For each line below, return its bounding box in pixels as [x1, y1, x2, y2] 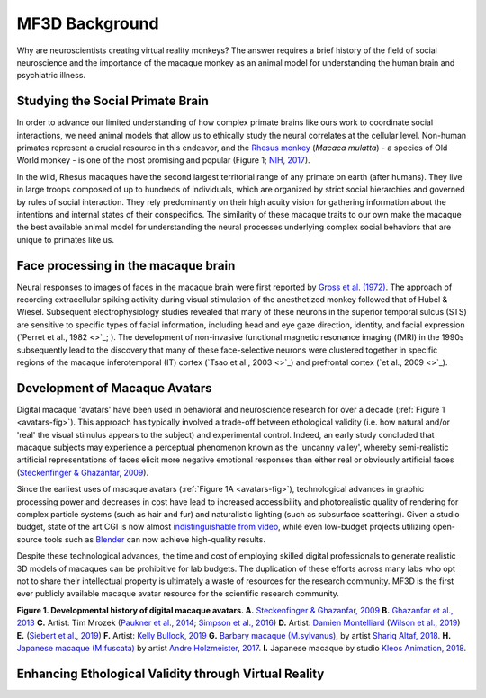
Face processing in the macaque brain [16, 257, 236, 273]
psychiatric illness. [16, 70, 85, 81]
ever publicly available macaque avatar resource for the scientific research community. [16, 588, 339, 599]
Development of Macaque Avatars [16, 380, 212, 396]
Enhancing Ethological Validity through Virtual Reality [16, 666, 325, 681]
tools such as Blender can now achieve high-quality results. [44, 533, 265, 544]
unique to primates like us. [16, 234, 115, 245]
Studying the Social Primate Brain [16, 94, 209, 109]
